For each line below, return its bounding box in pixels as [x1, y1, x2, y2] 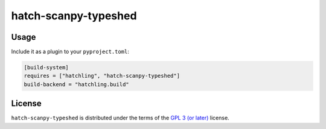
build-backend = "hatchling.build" [24, 81, 129, 87]
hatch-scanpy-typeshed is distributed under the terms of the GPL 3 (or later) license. [11, 115, 229, 122]
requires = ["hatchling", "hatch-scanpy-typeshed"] [24, 72, 181, 80]
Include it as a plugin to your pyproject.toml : [11, 48, 130, 55]
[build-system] [24, 64, 69, 71]
